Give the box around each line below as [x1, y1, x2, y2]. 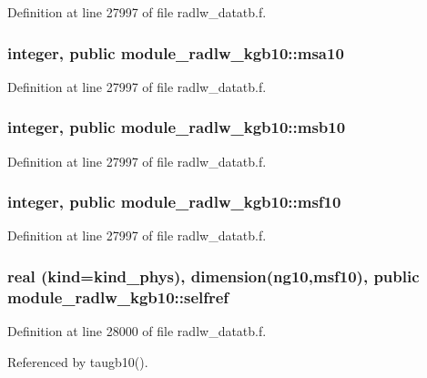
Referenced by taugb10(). [7, 352, 148, 371]
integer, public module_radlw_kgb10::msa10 [7, 41, 344, 64]
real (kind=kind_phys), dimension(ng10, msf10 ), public [7, 264, 420, 287]
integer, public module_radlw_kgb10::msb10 [7, 116, 346, 138]
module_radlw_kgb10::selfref [7, 285, 229, 308]
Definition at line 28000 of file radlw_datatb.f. [7, 322, 267, 341]
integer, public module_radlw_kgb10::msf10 [7, 190, 341, 213]
